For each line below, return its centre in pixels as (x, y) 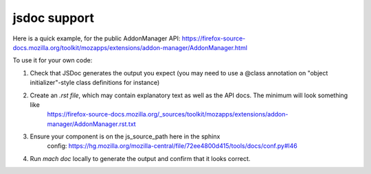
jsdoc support (53, 18)
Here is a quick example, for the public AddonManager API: (97, 38)
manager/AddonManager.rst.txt (92, 124)
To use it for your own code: (53, 60)
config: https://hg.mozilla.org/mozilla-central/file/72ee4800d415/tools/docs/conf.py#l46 (172, 146)
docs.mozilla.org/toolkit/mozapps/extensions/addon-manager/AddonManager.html (130, 47)
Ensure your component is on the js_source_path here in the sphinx (125, 136)
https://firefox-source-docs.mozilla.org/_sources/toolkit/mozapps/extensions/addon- (168, 114)
